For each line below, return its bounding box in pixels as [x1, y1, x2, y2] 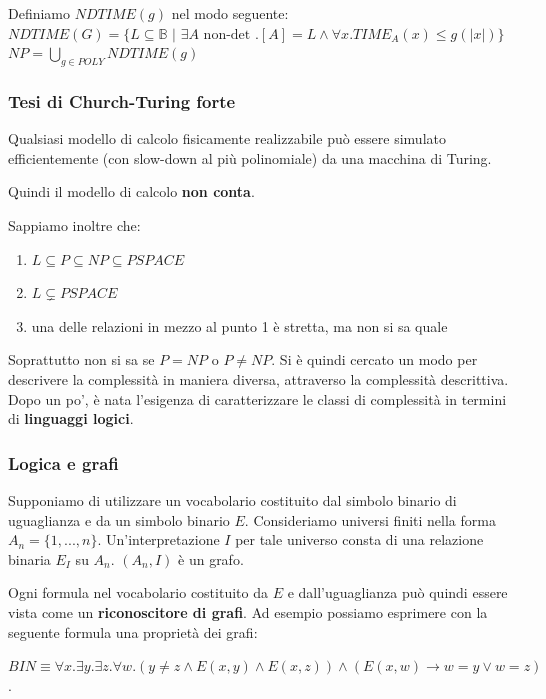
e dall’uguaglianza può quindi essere [287, 582, 508, 603]
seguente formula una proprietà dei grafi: [8, 621, 258, 642]
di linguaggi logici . [8, 408, 134, 429]
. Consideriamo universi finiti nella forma [244, 509, 496, 530]
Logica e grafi [8, 450, 119, 475]
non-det [203, 27, 251, 42]
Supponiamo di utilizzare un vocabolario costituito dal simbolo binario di [8, 489, 457, 510]
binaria [8, 548, 51, 569]
